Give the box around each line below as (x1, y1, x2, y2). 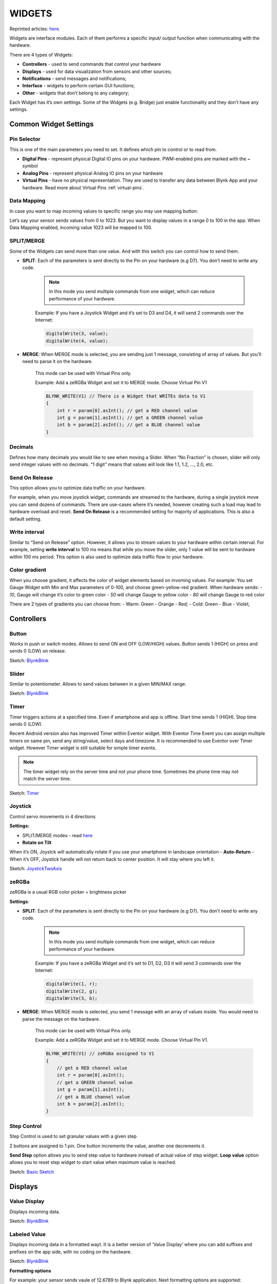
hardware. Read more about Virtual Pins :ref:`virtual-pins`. (22, 184, 145, 191)
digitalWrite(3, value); (46, 331, 109, 336)
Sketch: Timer (9, 790, 39, 796)
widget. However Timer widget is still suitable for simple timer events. (9, 745, 156, 751)
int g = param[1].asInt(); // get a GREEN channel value (56, 415, 203, 421)
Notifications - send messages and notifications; (22, 75, 127, 82)
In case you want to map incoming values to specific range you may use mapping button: (9, 208, 199, 214)
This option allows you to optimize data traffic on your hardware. (9, 485, 146, 491)
